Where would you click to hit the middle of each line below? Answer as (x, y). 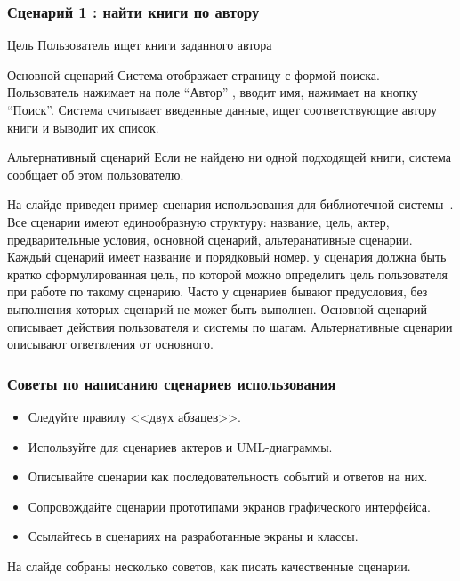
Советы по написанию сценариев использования (172, 383)
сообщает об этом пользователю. (96, 174)
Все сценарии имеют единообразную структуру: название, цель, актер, (198, 221)
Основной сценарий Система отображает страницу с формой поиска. (194, 74)
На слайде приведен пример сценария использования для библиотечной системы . (230, 204)
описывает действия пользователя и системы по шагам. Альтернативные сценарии (230, 326)
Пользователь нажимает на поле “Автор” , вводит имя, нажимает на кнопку (213, 92)
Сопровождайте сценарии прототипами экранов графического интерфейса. (229, 506)
